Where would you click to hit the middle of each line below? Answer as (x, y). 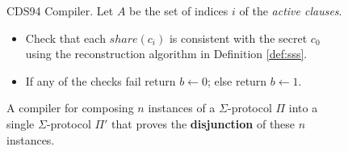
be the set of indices (179, 10)
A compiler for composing (70, 108)
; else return (237, 80)
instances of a (182, 108)
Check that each (65, 38)
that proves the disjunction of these (203, 123)
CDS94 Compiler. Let (60, 10)
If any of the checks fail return (101, 80)
